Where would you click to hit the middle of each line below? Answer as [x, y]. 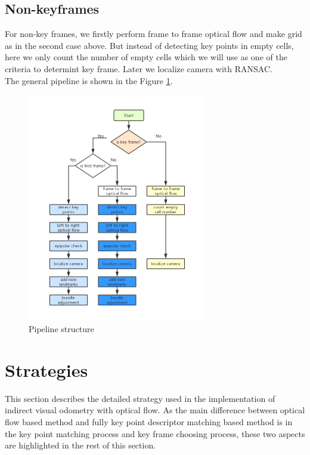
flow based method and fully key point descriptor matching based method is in [149, 421]
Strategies [46, 369]
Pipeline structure [61, 329]
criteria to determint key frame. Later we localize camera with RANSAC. [139, 68]
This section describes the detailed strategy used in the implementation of [140, 398]
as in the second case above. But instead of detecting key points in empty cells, [149, 45]
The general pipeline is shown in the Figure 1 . [89, 80]
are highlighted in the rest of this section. [80, 445]
